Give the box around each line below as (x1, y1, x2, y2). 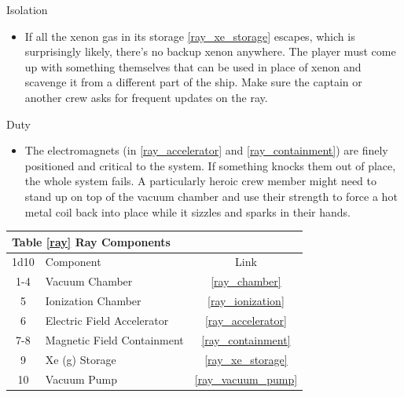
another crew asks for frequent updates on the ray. (24, 89, 268, 105)
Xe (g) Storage (45, 351, 116, 367)
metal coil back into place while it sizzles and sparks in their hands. (24, 203, 351, 220)
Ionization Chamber (45, 293, 141, 309)
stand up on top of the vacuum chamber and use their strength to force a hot (24, 188, 398, 204)
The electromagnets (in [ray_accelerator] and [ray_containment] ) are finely (24, 142, 388, 158)
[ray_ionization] (208, 293, 285, 309)
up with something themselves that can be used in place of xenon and (24, 58, 362, 75)
